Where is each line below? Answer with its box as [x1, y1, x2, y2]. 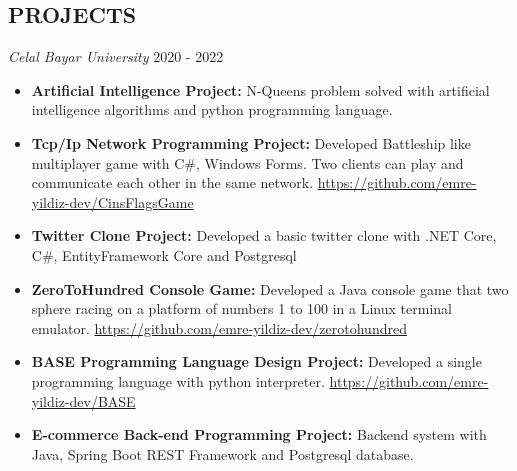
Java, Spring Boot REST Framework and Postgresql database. [31, 443, 414, 464]
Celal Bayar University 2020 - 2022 [8, 46, 224, 67]
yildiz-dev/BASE [31, 390, 136, 411]
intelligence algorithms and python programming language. [31, 99, 393, 120]
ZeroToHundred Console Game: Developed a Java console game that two [31, 278, 509, 299]
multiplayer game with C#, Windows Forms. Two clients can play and [31, 152, 464, 173]
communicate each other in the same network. [31, 172, 314, 193]
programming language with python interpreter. [31, 370, 325, 391]
